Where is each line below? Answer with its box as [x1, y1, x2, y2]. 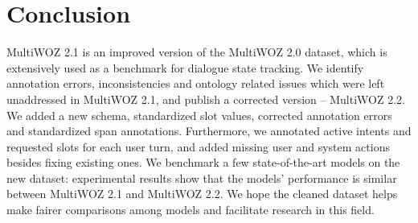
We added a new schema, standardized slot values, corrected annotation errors [6, 106, 392, 123]
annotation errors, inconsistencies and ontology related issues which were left [6, 75, 385, 92]
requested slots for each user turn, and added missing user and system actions [6, 138, 390, 155]
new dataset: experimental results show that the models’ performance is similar [6, 169, 397, 186]
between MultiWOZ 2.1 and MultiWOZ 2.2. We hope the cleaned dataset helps [6, 185, 398, 202]
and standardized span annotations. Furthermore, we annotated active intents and [6, 122, 412, 139]
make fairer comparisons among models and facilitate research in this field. [6, 201, 375, 218]
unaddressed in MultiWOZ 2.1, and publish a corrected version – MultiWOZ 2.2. [6, 90, 405, 107]
